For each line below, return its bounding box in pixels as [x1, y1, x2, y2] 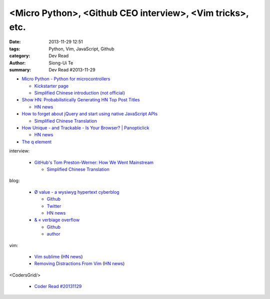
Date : [9, 39, 21, 45]
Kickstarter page [34, 83, 69, 89]
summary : [9, 66, 31, 72]
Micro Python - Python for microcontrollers [21, 76, 110, 82]
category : [9, 53, 30, 59]
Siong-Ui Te [48, 60, 73, 66]
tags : [9, 45, 20, 52]
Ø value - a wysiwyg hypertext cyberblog [34, 189, 119, 195]
